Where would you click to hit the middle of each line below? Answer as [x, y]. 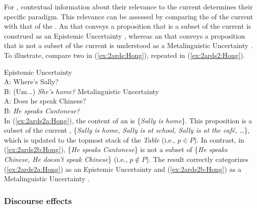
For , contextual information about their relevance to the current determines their [128, 6]
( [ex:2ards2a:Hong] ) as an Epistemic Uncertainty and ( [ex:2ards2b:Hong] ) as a [123, 169]
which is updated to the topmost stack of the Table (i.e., [90, 139]
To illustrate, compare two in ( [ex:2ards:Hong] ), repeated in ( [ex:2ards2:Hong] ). [125, 55]
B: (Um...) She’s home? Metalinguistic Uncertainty [82, 91]
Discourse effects [38, 200]
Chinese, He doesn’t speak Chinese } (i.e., [66, 159]
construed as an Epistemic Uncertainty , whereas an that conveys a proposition [125, 35]
